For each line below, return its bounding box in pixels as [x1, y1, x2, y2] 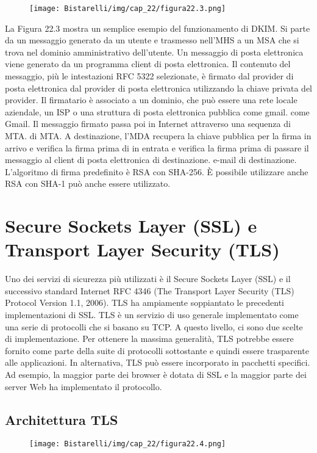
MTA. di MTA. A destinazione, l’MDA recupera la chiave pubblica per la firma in [5, 129, 312, 142]
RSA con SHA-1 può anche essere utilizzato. [5, 177, 171, 190]
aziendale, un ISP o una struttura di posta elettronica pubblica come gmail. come [5, 105, 310, 118]
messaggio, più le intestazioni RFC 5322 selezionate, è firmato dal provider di [5, 70, 294, 82]
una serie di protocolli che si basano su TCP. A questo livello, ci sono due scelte [5, 320, 303, 333]
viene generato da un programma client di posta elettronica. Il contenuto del [5, 57, 291, 70]
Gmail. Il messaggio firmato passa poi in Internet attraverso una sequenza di [5, 117, 291, 130]
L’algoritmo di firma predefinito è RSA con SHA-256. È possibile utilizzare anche [5, 165, 308, 178]
